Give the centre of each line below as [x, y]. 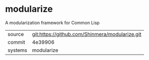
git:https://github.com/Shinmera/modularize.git [87, 34]
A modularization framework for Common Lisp [52, 23]
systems [17, 50]
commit [16, 42]
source [16, 34]
